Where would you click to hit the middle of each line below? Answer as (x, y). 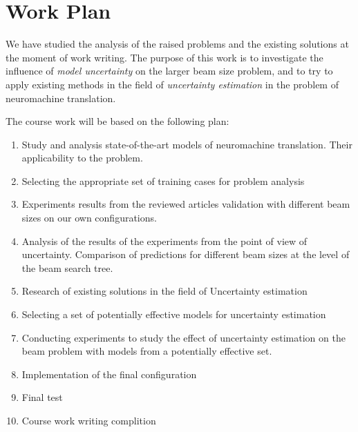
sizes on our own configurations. (89, 218)
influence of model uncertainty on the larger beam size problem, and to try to (169, 71)
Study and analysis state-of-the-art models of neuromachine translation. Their (187, 144)
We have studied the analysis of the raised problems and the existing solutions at (177, 44)
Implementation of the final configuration (109, 374)
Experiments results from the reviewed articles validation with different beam (186, 204)
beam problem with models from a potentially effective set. (147, 351)
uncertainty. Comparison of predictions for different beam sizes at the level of (186, 254)
